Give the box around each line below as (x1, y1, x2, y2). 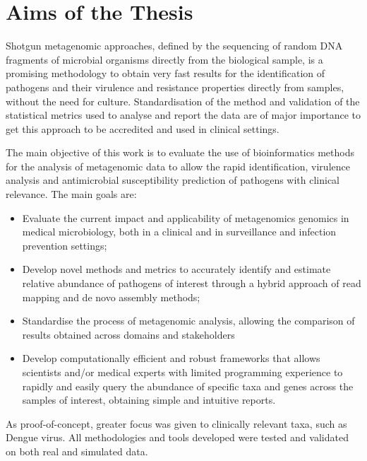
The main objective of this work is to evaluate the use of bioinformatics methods (6, 145, 354, 160)
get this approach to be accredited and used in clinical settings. (6, 121, 279, 136)
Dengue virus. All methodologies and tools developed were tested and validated (6, 430, 349, 445)
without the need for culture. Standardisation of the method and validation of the (6, 93, 360, 108)
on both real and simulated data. (6, 443, 148, 458)
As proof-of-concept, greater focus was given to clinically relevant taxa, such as (6, 416, 347, 431)
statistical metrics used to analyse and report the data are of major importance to (6, 107, 361, 122)
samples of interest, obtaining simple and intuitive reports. (22, 392, 276, 407)
